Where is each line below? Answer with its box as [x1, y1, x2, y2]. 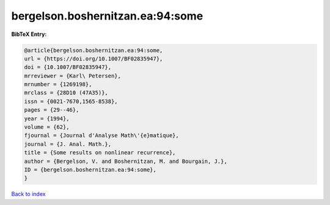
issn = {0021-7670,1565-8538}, [24, 98, 119, 105]
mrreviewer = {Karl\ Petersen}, [24, 72, 122, 79]
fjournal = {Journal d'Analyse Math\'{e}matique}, [24, 132, 180, 139]
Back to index [11, 190, 46, 198]
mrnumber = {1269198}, [24, 81, 92, 88]
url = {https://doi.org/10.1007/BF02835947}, [24, 55, 163, 62]
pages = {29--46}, [24, 107, 79, 113]
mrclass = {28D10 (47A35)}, [24, 89, 108, 96]
